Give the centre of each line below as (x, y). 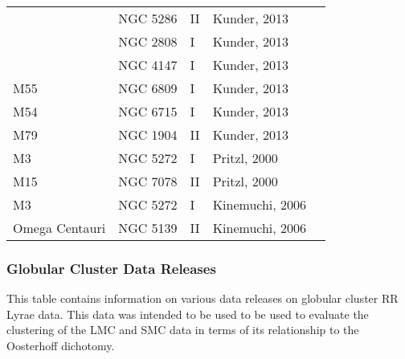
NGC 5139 (148, 228)
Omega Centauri (59, 228)
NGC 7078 (148, 181)
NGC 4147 (148, 65)
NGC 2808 (148, 41)
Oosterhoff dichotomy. (61, 345)
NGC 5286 (148, 18)
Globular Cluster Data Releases (111, 268)
